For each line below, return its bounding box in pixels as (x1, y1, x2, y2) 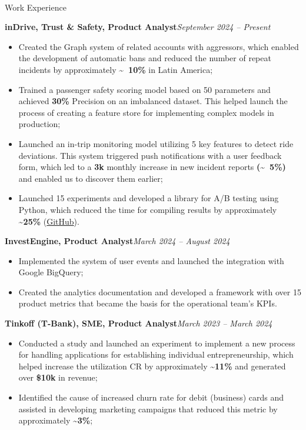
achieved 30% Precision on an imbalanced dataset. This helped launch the (18, 95, 288, 107)
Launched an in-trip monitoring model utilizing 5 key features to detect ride (18, 137, 294, 149)
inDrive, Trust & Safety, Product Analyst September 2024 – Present (5, 21, 271, 33)
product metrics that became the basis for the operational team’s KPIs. (18, 297, 277, 309)
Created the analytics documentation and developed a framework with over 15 (18, 285, 301, 298)
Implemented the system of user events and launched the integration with (18, 254, 284, 266)
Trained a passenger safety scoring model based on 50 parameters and (18, 83, 271, 95)
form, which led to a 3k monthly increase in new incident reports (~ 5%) (18, 161, 286, 173)
